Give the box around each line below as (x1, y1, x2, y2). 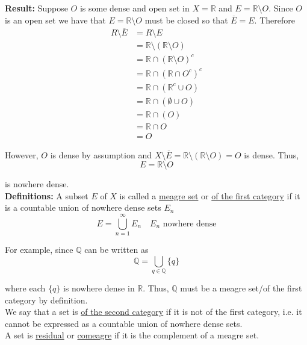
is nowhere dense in (63, 282, 135, 294)
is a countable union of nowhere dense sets (5, 201, 161, 214)
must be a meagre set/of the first (180, 282, 302, 294)
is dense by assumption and (50, 148, 152, 161)
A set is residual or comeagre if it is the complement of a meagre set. (5, 329, 259, 341)
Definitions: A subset (5, 189, 88, 202)
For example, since (5, 243, 73, 256)
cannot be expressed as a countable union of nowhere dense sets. (5, 317, 243, 329)
